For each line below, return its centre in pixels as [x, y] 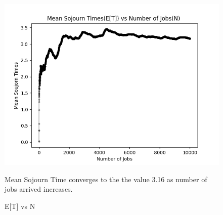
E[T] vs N [20, 206]
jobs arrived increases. [39, 189]
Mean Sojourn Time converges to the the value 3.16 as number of [106, 179]
